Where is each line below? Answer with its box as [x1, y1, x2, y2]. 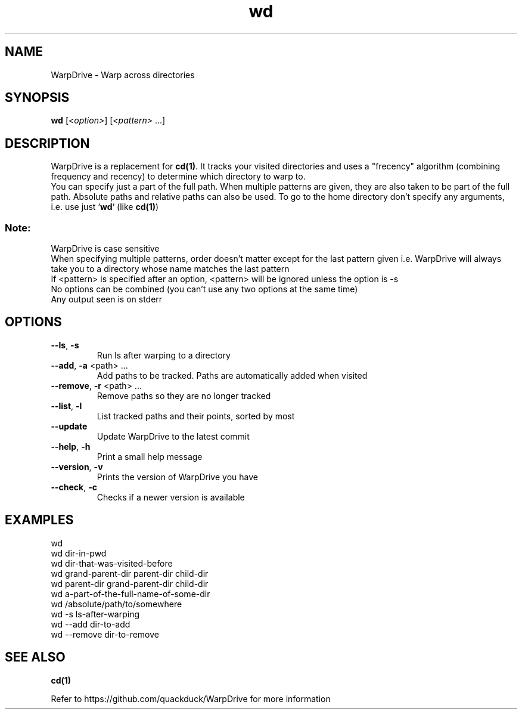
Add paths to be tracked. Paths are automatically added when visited [97, 370, 368, 381]
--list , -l [51, 400, 82, 411]
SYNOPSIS [5, 90, 70, 106]
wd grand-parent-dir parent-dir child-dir [51, 568, 209, 579]
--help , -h [51, 441, 91, 452]
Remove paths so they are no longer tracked [97, 390, 271, 401]
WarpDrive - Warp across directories [51, 69, 195, 80]
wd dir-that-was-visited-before [51, 558, 173, 568]
